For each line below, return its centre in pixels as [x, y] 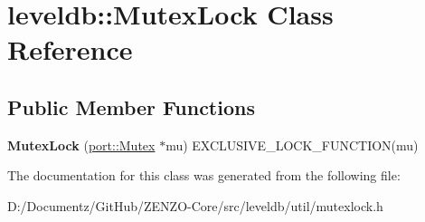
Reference [70, 49]
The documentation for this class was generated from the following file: [204, 175]
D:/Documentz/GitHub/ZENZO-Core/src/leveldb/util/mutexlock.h [195, 205]
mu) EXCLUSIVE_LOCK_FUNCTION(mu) [292, 145]
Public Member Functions [131, 106]
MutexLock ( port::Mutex [81, 145]
